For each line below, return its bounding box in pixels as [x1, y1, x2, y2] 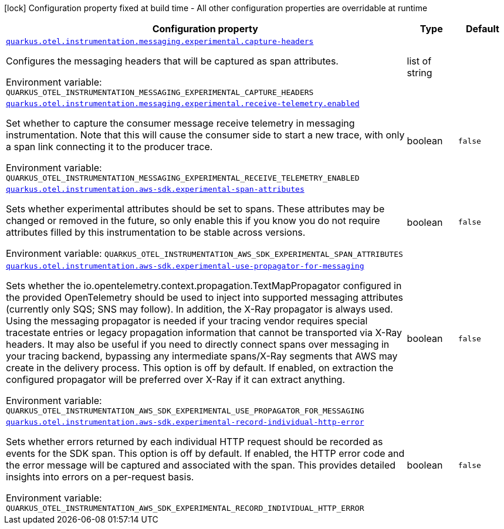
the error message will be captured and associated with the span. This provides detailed [6, 459, 396, 471]
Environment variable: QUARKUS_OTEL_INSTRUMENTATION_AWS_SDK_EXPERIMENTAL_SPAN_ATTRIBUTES [6, 247, 403, 259]
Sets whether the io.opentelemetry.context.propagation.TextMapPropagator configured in [6, 280, 402, 291]
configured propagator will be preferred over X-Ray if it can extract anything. [6, 374, 346, 385]
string [407, 67, 432, 79]
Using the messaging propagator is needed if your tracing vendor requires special [6, 315, 368, 327]
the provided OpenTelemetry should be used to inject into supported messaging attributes [6, 291, 404, 303]
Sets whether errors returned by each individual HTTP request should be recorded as [6, 436, 383, 447]
